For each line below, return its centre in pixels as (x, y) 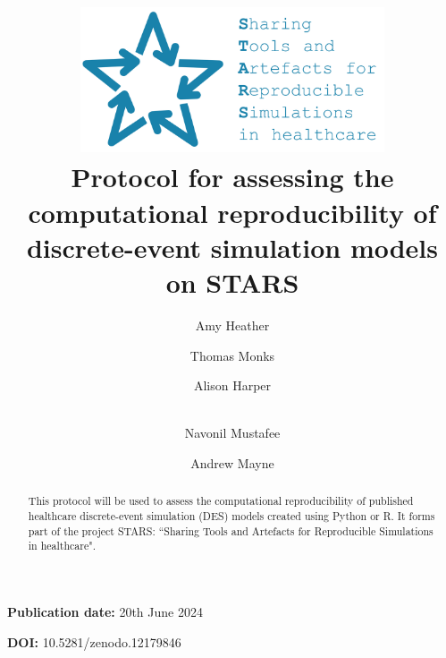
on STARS (232, 282)
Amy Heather (232, 325)
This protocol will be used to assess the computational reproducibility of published (221, 501)
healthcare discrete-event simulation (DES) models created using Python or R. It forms (231, 515)
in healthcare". (62, 546)
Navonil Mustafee (232, 433)
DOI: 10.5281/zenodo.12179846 (94, 641)
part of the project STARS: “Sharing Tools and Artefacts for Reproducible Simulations (231, 530)
